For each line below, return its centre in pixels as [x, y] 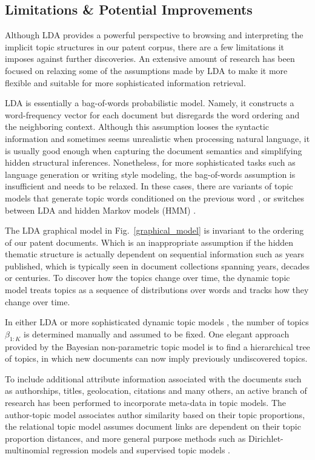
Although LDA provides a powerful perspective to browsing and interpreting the [154, 35]
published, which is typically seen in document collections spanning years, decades [157, 266]
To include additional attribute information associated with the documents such [153, 378]
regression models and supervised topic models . [141, 450]
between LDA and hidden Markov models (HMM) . [101, 210]
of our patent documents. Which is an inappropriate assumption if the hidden [149, 242]
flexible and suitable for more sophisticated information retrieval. [125, 82]
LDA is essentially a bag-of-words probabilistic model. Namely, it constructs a [150, 103]
